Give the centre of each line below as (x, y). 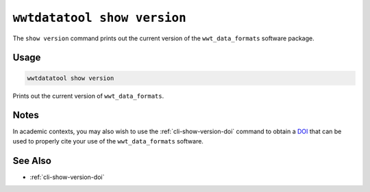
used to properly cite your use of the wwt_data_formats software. (108, 141)
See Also (32, 161)
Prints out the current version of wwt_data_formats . (88, 96)
